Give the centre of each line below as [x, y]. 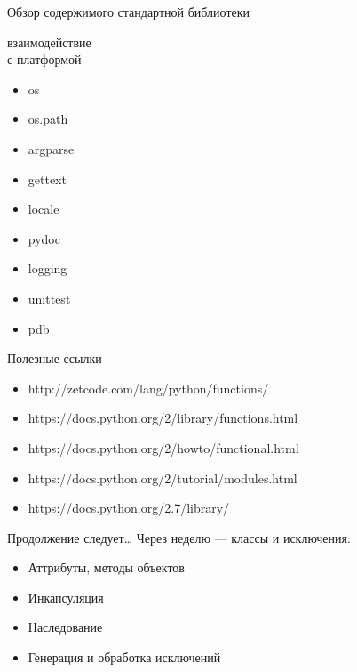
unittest [49, 298]
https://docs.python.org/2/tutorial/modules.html [163, 478]
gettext [47, 178]
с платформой [44, 59]
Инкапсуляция [66, 597]
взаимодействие [49, 41]
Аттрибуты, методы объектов [106, 567]
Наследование [65, 627]
